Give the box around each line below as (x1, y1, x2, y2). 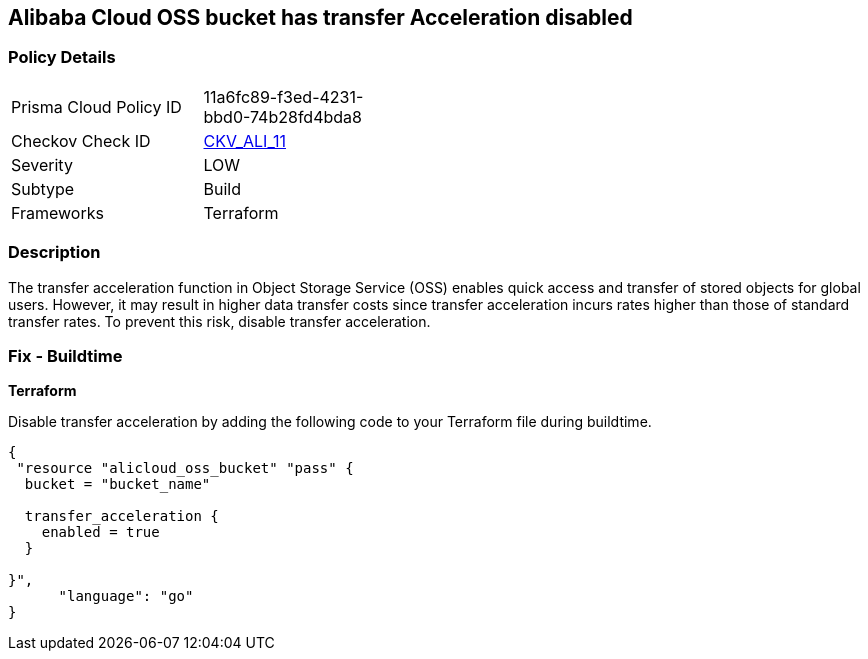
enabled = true (41, 524, 160, 541)
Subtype (11, 178, 75, 199)
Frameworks (11, 202, 104, 223)
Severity (11, 154, 73, 175)
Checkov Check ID (11, 130, 151, 151)
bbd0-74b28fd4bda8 (203, 106, 362, 127)
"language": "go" (58, 588, 194, 605)
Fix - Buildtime (8, 345, 123, 366)
